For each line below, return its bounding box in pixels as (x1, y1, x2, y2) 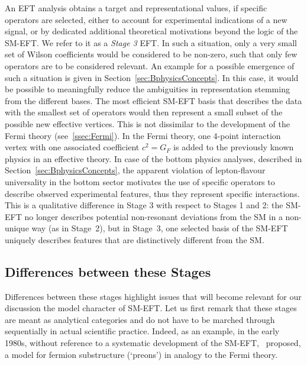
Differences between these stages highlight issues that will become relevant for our (5, 290, 302, 302)
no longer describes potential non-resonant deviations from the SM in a (24, 210, 283, 222)
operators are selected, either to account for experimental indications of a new (5, 13, 287, 25)
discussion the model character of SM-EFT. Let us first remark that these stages (5, 302, 297, 314)
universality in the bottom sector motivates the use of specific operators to (5, 175, 275, 188)
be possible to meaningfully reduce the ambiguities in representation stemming (5, 83, 290, 95)
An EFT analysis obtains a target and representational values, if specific (5, 2, 267, 14)
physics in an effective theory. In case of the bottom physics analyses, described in (5, 152, 302, 164)
